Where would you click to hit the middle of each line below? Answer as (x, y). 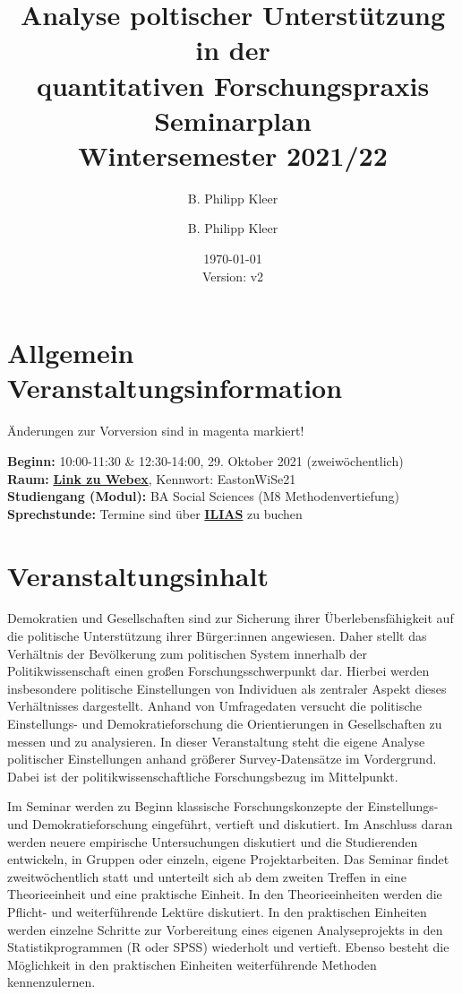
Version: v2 (233, 276)
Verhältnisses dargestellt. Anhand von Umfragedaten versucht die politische (215, 706)
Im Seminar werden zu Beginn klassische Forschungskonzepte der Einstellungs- (223, 806)
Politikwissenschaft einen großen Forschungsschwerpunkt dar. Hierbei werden (218, 671)
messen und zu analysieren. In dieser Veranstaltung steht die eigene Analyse (216, 741)
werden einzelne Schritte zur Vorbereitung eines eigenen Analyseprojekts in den (225, 929)
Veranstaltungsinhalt (138, 575)
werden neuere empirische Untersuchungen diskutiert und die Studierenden (213, 841)
